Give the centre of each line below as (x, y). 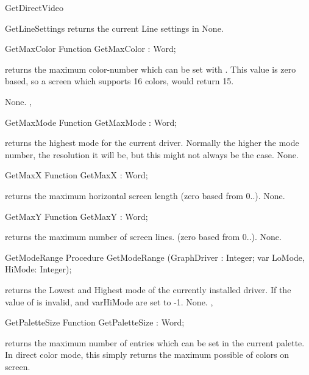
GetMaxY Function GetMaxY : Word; (76, 216)
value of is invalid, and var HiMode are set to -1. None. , (109, 301)
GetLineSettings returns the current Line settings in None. (114, 28)
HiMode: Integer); (38, 269)
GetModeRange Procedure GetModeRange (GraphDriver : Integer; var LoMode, (155, 257)
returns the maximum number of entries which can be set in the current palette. (155, 342)
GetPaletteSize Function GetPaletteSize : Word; (95, 322)
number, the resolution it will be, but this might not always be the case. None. (152, 154)
